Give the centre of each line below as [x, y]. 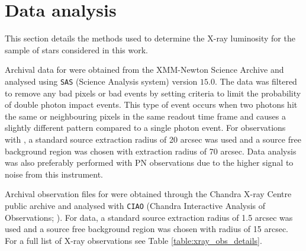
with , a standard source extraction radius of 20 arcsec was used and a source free [153, 139]
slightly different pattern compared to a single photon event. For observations [145, 128]
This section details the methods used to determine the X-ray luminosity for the [150, 38]
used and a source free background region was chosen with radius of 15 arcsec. [146, 229]
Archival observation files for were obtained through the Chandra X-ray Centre [148, 194]
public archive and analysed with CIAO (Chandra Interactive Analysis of [135, 205]
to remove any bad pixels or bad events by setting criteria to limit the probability [153, 93]
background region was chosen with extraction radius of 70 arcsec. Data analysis [151, 151]
